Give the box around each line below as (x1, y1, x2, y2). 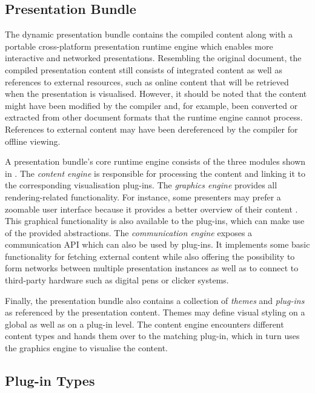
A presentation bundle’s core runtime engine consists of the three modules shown (5, 155, 306, 168)
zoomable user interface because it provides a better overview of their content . (5, 202, 298, 215)
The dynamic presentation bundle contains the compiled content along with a (5, 28, 293, 41)
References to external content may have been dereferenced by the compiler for (5, 122, 298, 135)
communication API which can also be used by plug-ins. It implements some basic (5, 238, 310, 251)
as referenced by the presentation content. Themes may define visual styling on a (5, 306, 305, 319)
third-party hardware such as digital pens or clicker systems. (5, 274, 229, 286)
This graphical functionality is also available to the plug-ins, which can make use (5, 214, 305, 227)
